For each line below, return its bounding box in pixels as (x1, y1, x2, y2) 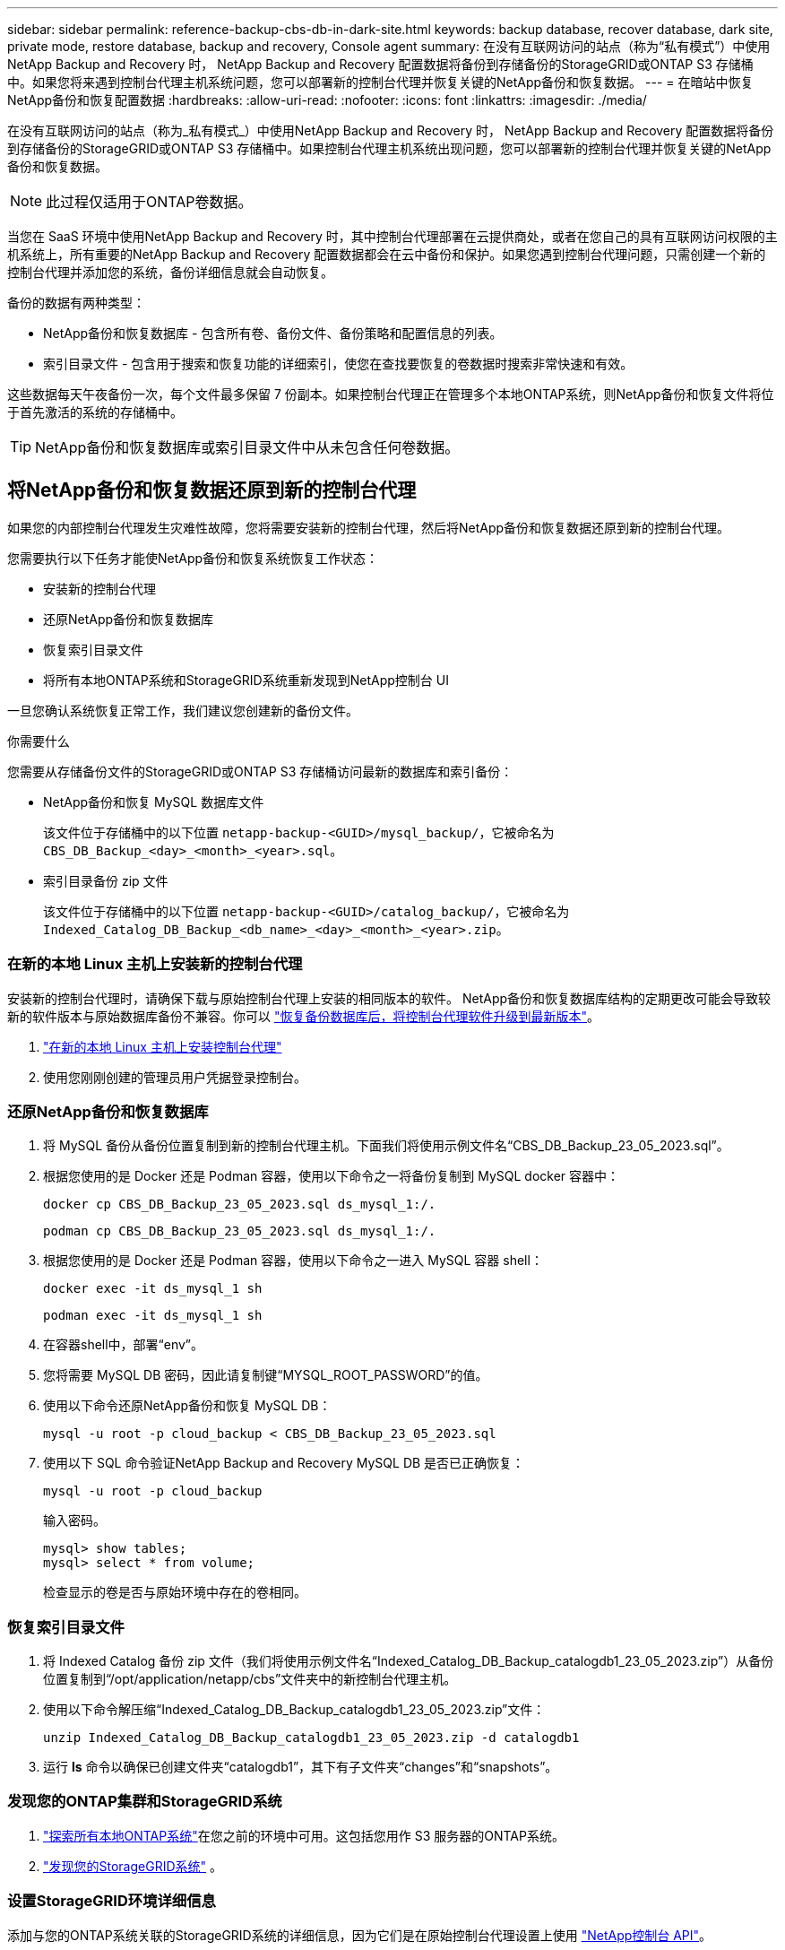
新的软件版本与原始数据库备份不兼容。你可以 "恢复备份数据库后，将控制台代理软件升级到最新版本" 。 (7, 1008, 600, 1024)
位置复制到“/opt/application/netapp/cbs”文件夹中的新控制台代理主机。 (43, 1671, 457, 1687)
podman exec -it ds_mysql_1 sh (43, 1308, 263, 1323)
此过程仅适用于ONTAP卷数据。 (46, 193, 253, 211)
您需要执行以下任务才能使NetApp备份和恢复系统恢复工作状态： (7, 550, 379, 566)
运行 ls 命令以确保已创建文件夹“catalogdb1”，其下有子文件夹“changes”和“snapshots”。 (43, 1759, 558, 1775)
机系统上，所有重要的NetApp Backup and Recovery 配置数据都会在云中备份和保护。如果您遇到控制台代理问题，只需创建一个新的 (7, 247, 766, 262)
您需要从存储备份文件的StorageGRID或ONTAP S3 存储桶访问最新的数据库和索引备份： (7, 763, 513, 779)
